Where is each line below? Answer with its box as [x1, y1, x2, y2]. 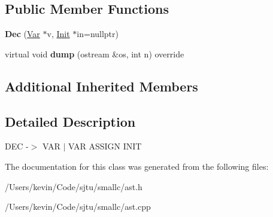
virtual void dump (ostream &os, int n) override [5, 47, 184, 60]
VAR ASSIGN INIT [68, 140, 142, 152]
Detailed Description [5, 112, 136, 130]
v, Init [47, 27, 70, 40]
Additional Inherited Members [5, 77, 198, 95]
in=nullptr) [77, 27, 119, 40]
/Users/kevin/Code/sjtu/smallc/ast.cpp [5, 200, 151, 213]
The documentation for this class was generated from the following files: [5, 160, 269, 172]
